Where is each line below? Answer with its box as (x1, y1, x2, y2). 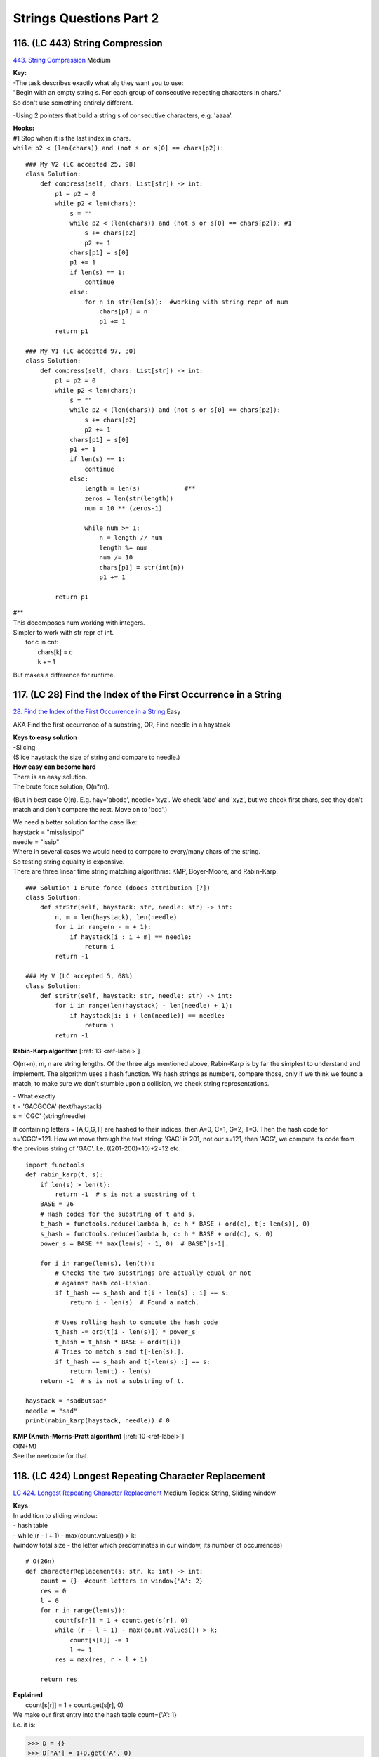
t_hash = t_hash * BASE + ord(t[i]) (55, 1337, 182, 1346)
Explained (13, 1691, 44, 1699)
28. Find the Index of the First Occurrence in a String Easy (13, 707, 181, 716)
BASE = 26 (39, 1200, 74, 1208)
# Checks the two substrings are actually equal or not (55, 1269, 252, 1277)
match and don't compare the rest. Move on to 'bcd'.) (13, 805, 168, 813)
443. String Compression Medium (13, 56, 112, 65)
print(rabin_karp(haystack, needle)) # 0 (25, 1416, 170, 1425)
